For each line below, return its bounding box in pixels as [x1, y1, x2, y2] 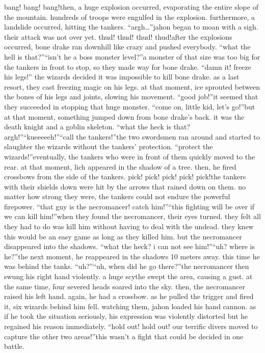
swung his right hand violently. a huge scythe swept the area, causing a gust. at [4, 271, 253, 282]
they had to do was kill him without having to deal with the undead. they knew [4, 221, 254, 232]
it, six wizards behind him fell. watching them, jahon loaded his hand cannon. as [4, 301, 256, 311]
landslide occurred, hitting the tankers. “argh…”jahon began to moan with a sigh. [4, 21, 258, 32]
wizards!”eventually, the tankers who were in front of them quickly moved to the [4, 151, 255, 161]
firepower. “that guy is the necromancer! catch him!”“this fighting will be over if [4, 201, 255, 211]
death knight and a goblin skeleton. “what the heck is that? [4, 121, 190, 132]
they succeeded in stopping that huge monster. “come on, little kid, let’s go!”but [4, 101, 255, 112]
